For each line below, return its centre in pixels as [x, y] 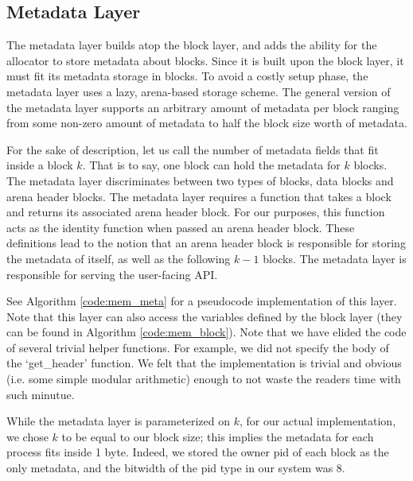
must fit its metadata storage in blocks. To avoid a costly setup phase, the [187, 76]
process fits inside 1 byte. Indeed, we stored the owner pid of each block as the [198, 452]
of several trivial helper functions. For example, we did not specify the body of [198, 347]
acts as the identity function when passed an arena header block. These [181, 227]
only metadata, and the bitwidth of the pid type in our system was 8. [176, 468]
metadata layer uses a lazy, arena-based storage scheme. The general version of [199, 91]
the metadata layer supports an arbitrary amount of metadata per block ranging [203, 107]
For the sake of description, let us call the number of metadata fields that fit [193, 149]
